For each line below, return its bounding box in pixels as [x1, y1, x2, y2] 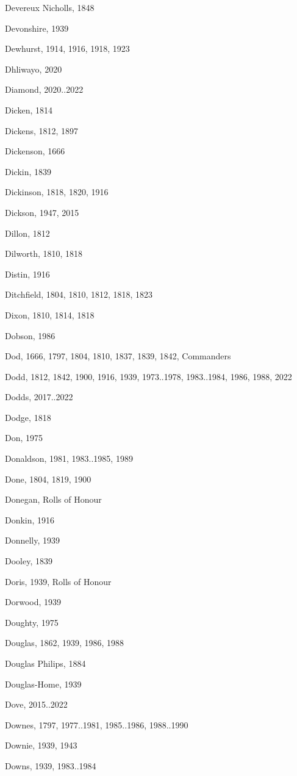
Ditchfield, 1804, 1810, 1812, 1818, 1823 [5, 288, 153, 301]
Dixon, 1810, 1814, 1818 [5, 308, 95, 321]
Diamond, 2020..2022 [5, 83, 84, 96]
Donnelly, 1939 [5, 534, 60, 547]
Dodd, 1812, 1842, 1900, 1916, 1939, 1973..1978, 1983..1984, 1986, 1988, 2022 [5, 370, 292, 383]
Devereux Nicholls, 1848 [5, 1, 95, 13]
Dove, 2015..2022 [5, 698, 68, 711]
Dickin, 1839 [5, 165, 52, 178]
